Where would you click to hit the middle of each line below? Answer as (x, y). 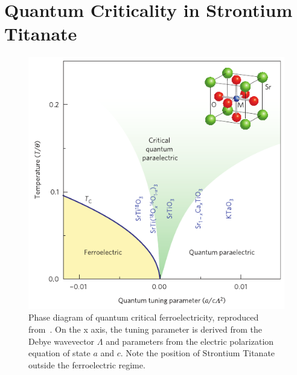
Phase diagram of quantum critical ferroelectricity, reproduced (144, 317)
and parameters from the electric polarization (190, 341)
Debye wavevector (62, 341)
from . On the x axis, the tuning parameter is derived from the (145, 329)
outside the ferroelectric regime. (87, 364)
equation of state (59, 353)
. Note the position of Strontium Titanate (198, 353)
